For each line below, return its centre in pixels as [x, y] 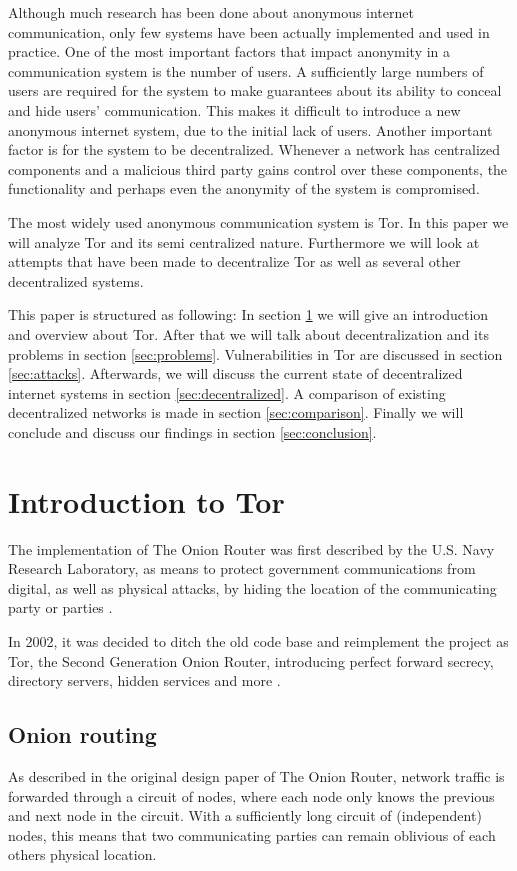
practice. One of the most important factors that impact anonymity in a [229, 51]
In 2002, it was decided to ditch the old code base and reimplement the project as [258, 640]
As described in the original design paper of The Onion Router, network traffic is [256, 775]
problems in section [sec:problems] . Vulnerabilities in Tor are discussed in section [255, 353]
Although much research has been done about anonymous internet [211, 12]
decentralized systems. [76, 280]
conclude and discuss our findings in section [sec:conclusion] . [192, 431]
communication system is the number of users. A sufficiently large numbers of [246, 70]
